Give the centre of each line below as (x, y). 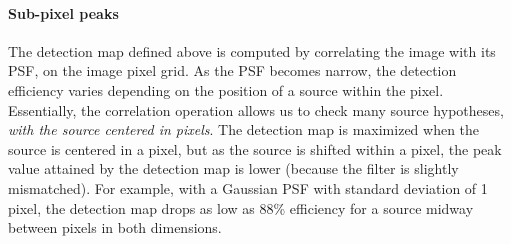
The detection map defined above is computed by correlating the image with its (252, 50)
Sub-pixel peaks (63, 12)
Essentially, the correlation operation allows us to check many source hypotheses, (256, 109)
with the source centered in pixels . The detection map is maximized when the (244, 129)
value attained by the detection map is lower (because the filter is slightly (233, 168)
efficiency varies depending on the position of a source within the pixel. (226, 89)
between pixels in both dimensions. (115, 227)
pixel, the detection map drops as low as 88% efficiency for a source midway (241, 207)
